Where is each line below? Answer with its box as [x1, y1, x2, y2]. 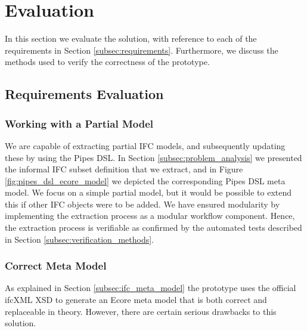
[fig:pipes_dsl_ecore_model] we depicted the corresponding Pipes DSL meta [5, 174, 286, 187]
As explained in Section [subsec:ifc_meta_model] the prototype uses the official [5, 281, 296, 294]
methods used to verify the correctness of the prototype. [5, 55, 210, 68]
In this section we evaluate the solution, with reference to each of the [5, 32, 257, 45]
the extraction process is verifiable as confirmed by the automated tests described [5, 221, 302, 234]
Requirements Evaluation [5, 85, 164, 103]
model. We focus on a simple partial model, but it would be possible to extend [5, 186, 292, 199]
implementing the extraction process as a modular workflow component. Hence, [5, 209, 295, 222]
